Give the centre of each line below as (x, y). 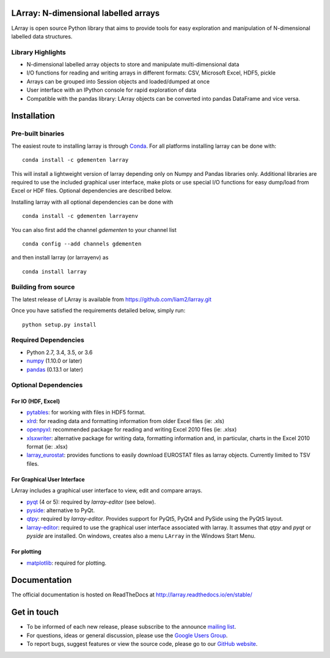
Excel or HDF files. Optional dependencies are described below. (92, 191)
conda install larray (54, 271)
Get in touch (35, 613)
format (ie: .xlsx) (47, 447)
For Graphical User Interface (48, 479)
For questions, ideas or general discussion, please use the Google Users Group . (127, 635)
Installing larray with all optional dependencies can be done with (92, 202)
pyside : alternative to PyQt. (61, 510)
